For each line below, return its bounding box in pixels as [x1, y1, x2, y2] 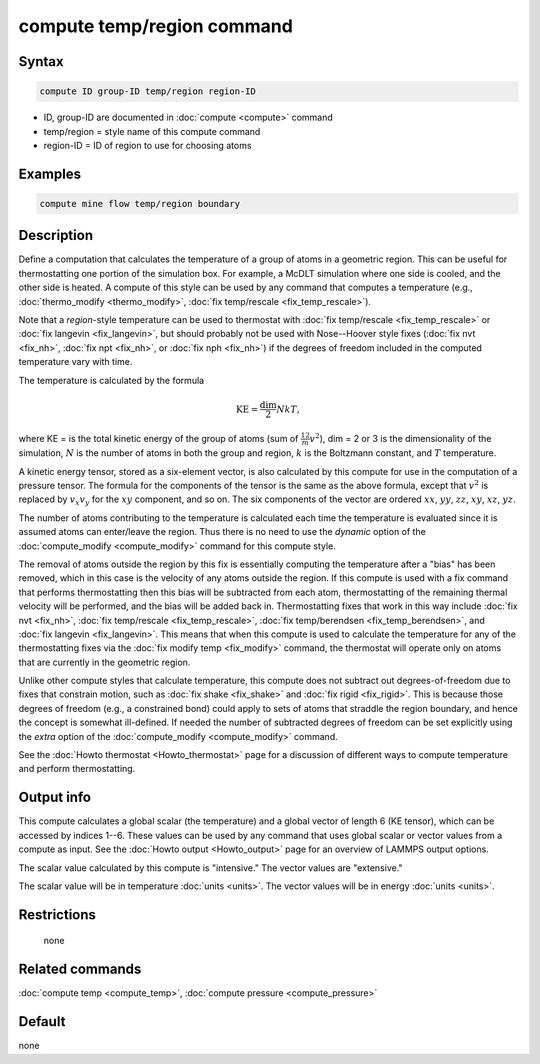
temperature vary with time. [18, 356, 133, 368]
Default [18, 1013, 66, 1030]
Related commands [18, 961, 142, 978]
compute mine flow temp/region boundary [39, 198, 240, 209]
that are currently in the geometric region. [18, 656, 191, 668]
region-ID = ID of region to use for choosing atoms [43, 139, 252, 151]
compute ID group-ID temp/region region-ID [39, 86, 257, 97]
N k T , [276, 403, 300, 415]
